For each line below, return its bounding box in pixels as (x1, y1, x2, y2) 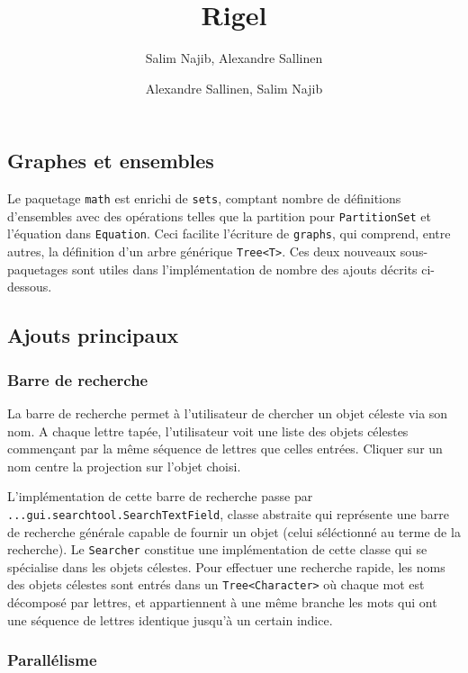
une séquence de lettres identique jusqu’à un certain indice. (7, 610, 333, 629)
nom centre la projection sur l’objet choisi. (7, 456, 241, 475)
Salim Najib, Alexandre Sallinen (145, 49, 323, 67)
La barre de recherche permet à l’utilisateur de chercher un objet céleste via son (7, 403, 448, 422)
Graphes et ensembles (7, 147, 214, 175)
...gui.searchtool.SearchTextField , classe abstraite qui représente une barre (7, 504, 450, 523)
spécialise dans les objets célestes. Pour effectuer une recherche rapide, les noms (7, 557, 445, 576)
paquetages (7, 259, 68, 278)
